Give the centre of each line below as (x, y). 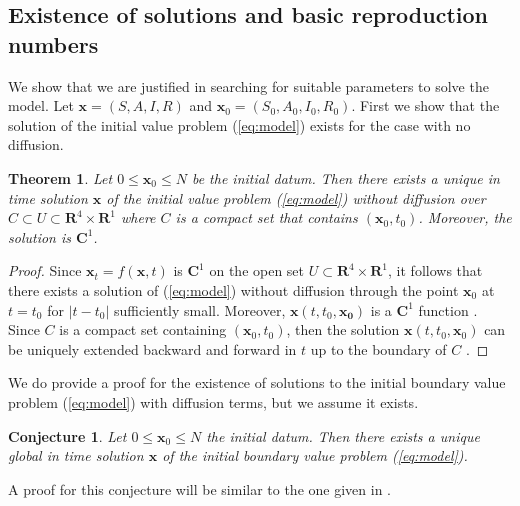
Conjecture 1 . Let (67, 435)
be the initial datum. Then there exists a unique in (345, 177)
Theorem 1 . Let (60, 177)
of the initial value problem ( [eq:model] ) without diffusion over (296, 197)
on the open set (257, 270)
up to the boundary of (378, 348)
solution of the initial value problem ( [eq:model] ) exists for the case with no (239, 124)
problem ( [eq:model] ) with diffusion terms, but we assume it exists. (213, 401)
